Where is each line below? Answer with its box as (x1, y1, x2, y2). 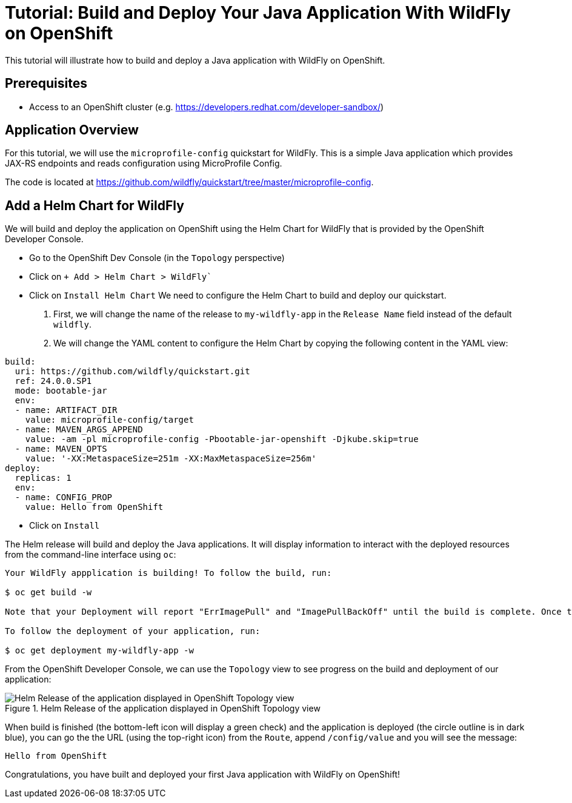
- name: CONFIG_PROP (15, 492, 113, 503)
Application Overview (5, 122, 139, 138)
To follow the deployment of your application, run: (5, 626, 261, 636)
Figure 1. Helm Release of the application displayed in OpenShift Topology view (5, 703, 321, 714)
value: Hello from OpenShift (25, 502, 164, 512)
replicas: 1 (15, 473, 71, 483)
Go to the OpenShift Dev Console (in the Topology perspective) (29, 253, 285, 263)
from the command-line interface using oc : (5, 549, 176, 560)
